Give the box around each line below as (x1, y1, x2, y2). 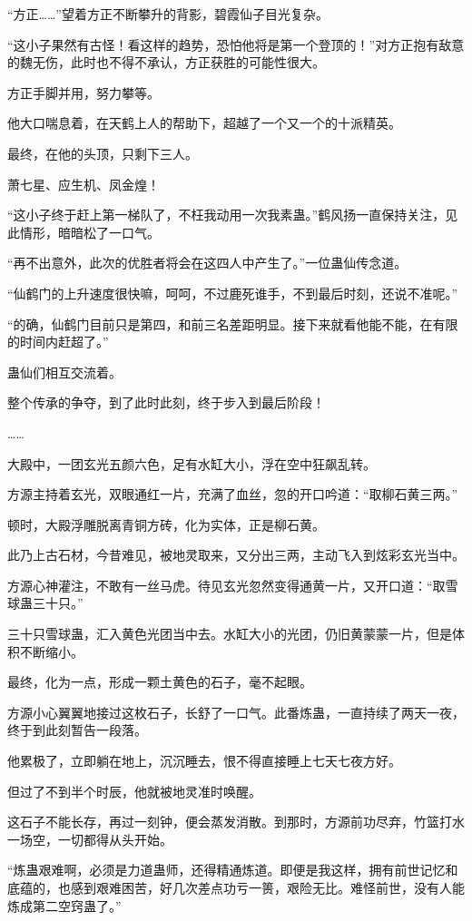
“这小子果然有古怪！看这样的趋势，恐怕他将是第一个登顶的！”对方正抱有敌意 (7, 34, 465, 54)
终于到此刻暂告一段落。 (7, 720, 147, 740)
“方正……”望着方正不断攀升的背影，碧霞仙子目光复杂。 (7, 5, 329, 23)
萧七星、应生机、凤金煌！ (7, 174, 160, 193)
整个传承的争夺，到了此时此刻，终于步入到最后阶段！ (7, 393, 325, 412)
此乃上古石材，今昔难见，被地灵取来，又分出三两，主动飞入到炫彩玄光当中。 (7, 545, 465, 564)
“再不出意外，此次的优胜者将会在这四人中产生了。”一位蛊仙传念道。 (7, 253, 408, 272)
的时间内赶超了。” (7, 332, 109, 351)
